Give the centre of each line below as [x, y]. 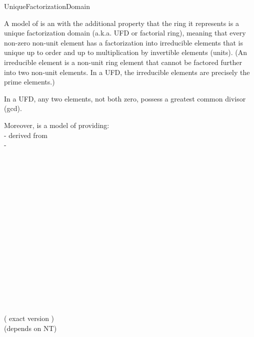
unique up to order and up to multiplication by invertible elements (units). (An [126, 52]
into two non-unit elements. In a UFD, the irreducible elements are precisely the [127, 72]
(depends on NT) [30, 328]
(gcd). [13, 108]
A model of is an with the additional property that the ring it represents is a [121, 23]
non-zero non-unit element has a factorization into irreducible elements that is [123, 42]
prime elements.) [29, 82]
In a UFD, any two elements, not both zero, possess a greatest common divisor [125, 98]
